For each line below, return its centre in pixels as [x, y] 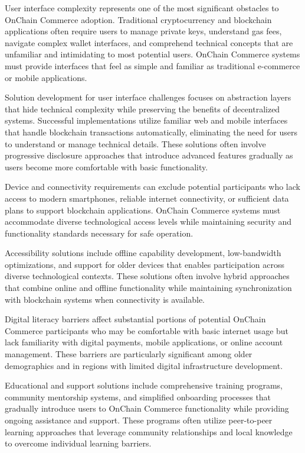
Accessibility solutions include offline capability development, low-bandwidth [143, 253]
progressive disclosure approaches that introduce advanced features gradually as [149, 155]
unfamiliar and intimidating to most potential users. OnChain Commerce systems [152, 54]
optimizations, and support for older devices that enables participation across [145, 264]
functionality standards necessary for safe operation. [99, 233]
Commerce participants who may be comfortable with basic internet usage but [147, 330]
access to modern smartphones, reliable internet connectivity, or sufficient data [147, 198]
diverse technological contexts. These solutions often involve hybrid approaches [147, 276]
